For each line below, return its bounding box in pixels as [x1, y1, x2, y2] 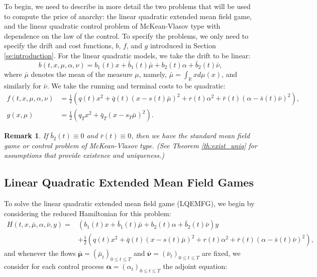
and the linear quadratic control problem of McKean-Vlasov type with [4, 21, 221, 31]
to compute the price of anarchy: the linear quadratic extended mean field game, [4, 11, 252, 21]
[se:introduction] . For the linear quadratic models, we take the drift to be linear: [4, 50, 251, 60]
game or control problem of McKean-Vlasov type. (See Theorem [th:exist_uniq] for [4, 140, 257, 150]
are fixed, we [201, 248, 241, 258]
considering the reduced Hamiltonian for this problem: [4, 208, 171, 218]
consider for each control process [4, 261, 104, 271]
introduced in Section [150, 40, 216, 51]
